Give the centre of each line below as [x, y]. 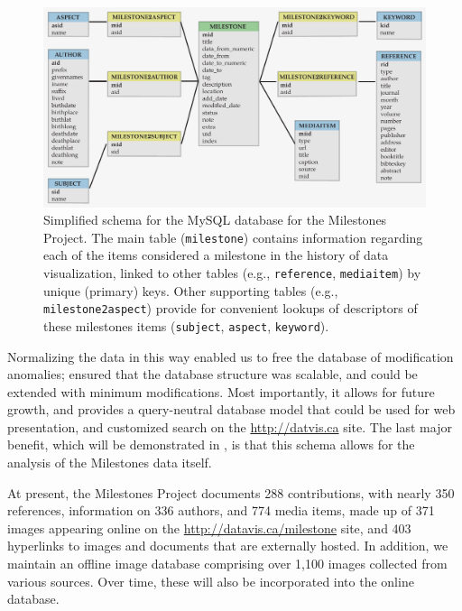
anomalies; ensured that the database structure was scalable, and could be [213, 374]
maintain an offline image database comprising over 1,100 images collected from [227, 564]
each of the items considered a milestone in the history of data [216, 255]
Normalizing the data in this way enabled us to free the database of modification [231, 356]
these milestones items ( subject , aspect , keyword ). [186, 325]
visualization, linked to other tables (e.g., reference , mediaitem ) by [232, 272]
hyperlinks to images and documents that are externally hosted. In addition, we [228, 546]
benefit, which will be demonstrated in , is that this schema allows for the [211, 444]
